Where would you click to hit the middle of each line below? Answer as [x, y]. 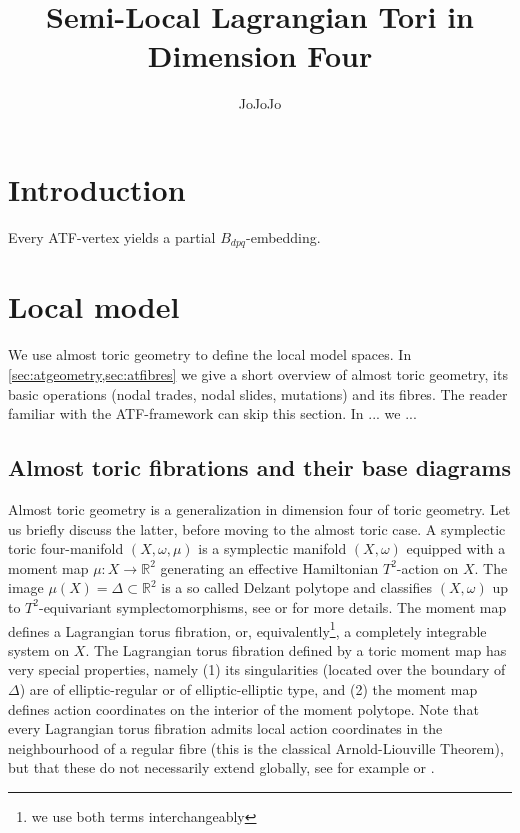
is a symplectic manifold [272, 548]
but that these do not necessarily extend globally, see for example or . [221, 767]
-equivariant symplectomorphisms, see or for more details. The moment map [272, 606]
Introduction [97, 188]
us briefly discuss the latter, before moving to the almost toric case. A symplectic [257, 528]
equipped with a [456, 548]
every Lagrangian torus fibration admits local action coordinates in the [225, 728]
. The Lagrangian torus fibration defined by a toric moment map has [296, 649]
